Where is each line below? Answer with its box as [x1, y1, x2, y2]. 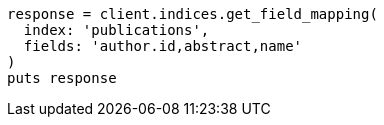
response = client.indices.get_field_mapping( [7, 6, 378, 22]
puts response [7, 70, 117, 86]
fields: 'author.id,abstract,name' [23, 38, 303, 54]
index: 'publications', [23, 22, 210, 38]
